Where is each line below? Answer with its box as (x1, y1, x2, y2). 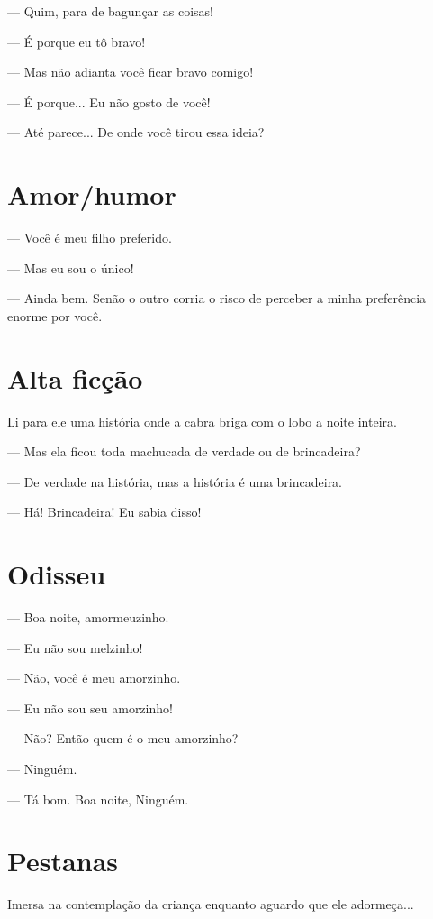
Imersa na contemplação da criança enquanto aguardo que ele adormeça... (7, 895, 414, 914)
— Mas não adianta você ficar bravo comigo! (7, 62, 254, 81)
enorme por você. (7, 306, 103, 325)
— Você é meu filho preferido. (7, 228, 172, 247)
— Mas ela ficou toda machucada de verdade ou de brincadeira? (7, 442, 361, 461)
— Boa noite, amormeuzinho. (7, 608, 169, 627)
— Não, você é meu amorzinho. (7, 668, 181, 687)
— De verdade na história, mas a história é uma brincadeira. (7, 472, 343, 491)
